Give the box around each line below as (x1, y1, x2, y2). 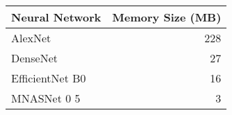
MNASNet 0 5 (11, 90, 81, 106)
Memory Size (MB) (112, 9, 222, 25)
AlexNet (11, 30, 51, 46)
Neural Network (11, 9, 101, 25)
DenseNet (11, 50, 58, 66)
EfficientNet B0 (11, 70, 86, 86)
